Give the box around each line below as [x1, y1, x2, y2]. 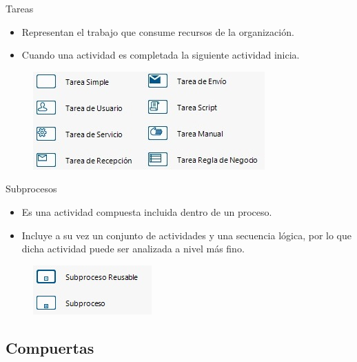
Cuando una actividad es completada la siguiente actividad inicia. [21, 48, 300, 62]
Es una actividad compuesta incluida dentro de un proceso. [21, 204, 272, 219]
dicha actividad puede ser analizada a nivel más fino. [21, 241, 245, 256]
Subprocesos [6, 181, 57, 196]
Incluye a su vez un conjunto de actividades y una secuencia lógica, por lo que [21, 228, 351, 242]
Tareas [6, 1, 34, 15]
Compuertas [6, 336, 94, 358]
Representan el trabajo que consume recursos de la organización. [21, 24, 294, 39]
